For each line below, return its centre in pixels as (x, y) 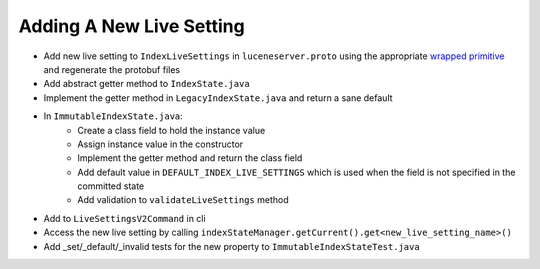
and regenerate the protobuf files (111, 69)
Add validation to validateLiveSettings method (183, 200)
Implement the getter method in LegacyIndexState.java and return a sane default (218, 97)
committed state (111, 186)
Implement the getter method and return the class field (190, 158)
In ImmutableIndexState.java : (113, 116)
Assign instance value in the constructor (160, 144)
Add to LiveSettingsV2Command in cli (124, 218)
